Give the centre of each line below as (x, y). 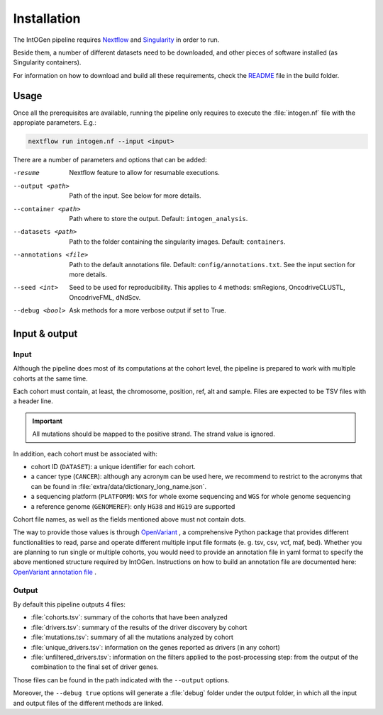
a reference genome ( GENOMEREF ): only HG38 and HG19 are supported (133, 506)
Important (48, 421)
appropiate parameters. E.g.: (55, 123)
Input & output (45, 333)
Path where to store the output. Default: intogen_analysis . (159, 218)
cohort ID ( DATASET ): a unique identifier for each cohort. (113, 466)
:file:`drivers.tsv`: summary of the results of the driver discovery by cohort (139, 627)
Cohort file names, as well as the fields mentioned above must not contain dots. (129, 519)
